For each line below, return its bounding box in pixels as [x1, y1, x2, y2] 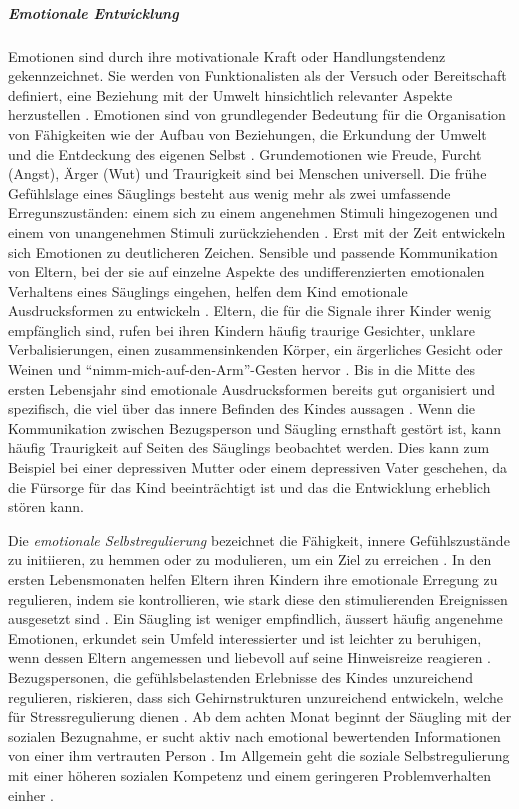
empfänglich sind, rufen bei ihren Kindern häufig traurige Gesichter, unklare [8, 319, 475, 340]
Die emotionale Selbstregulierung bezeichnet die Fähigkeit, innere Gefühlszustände [8, 529, 510, 550]
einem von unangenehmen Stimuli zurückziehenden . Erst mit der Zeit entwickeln [8, 221, 506, 242]
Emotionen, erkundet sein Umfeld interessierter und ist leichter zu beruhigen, [8, 627, 482, 648]
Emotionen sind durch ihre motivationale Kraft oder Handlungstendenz [8, 45, 446, 66]
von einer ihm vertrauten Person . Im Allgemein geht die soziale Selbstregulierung [8, 745, 510, 766]
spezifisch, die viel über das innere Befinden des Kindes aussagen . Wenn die [8, 398, 476, 419]
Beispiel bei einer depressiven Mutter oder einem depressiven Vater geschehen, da [8, 457, 508, 478]
